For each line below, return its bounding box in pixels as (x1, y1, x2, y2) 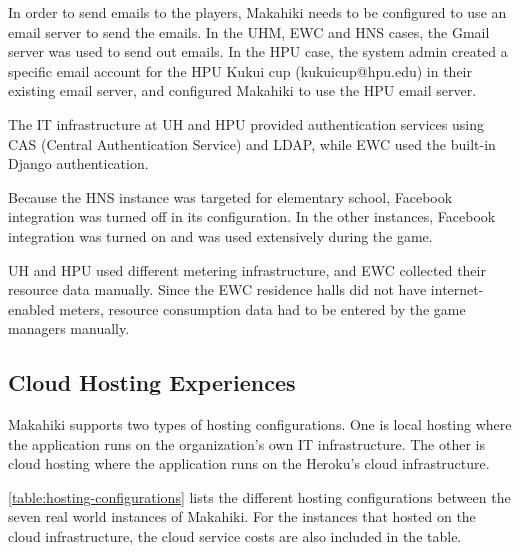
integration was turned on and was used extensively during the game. (8, 225, 433, 246)
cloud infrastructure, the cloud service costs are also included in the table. (8, 526, 462, 547)
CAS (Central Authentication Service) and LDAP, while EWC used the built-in (8, 133, 496, 154)
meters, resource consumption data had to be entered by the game (59, 298, 466, 319)
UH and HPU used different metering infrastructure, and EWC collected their (8, 259, 486, 280)
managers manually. (8, 318, 130, 339)
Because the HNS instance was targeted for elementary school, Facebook (8, 186, 453, 207)
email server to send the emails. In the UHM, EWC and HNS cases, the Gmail (8, 21, 490, 42)
